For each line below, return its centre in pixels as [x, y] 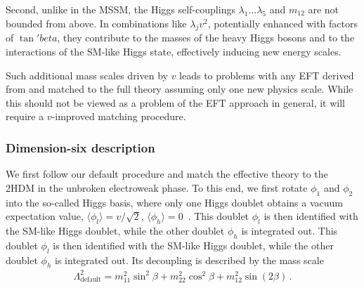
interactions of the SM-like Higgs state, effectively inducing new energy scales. [174, 51]
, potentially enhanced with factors [282, 23]
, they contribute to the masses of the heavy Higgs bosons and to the [206, 38]
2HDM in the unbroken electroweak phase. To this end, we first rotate [157, 187]
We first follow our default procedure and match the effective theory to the [167, 174]
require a [25, 116]
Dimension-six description [80, 147]
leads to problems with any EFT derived [267, 75]
